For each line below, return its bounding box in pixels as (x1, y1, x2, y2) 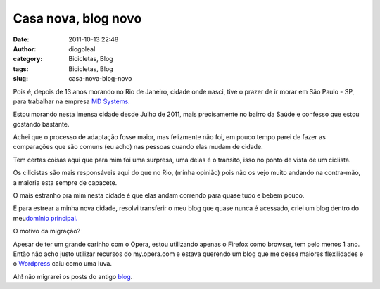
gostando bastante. (13, 120, 70, 128)
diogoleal (68, 44, 96, 53)
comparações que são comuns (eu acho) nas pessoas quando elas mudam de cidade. (13, 143, 263, 151)
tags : (13, 64, 29, 73)
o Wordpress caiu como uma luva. (13, 259, 113, 268)
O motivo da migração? (13, 227, 81, 236)
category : (13, 55, 43, 63)
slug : (13, 75, 28, 83)
